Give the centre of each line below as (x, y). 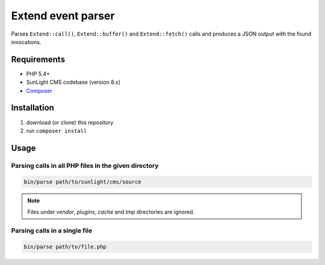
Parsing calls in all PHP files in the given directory (85, 165)
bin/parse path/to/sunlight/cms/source (82, 182)
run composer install (57, 130)
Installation (32, 108)
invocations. (26, 42)
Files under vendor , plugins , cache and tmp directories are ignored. (111, 212)
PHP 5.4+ (38, 74)
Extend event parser (63, 16)
